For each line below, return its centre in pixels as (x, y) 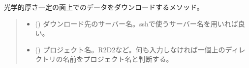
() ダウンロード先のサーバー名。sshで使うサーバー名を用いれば (137, 23)
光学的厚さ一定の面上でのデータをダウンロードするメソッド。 (104, 7)
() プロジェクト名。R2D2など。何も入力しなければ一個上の (130, 49)
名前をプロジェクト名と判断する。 (118, 59)
